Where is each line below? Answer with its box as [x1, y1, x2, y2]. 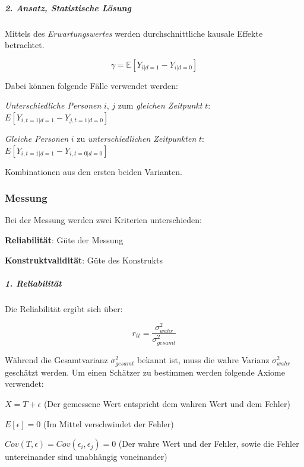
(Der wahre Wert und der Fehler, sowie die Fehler [118, 437, 299, 450]
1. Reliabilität [5, 277, 62, 289]
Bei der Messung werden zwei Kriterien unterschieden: [5, 214, 202, 226]
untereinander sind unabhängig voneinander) [5, 450, 167, 463]
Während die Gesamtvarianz [5, 353, 108, 366]
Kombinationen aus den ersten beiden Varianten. [5, 165, 182, 177]
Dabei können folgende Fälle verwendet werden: [5, 79, 178, 91]
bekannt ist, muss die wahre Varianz [137, 353, 270, 366]
